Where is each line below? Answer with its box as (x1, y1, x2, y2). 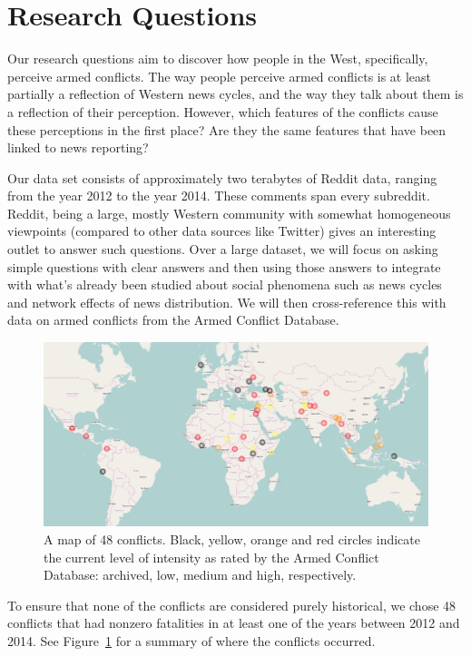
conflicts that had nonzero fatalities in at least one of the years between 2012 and (7, 613, 460, 632)
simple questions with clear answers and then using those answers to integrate (7, 257, 441, 276)
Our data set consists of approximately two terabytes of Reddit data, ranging (7, 168, 437, 187)
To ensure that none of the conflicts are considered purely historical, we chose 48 (7, 595, 456, 614)
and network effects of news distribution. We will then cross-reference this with (7, 292, 446, 311)
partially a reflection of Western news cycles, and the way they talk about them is (7, 84, 464, 103)
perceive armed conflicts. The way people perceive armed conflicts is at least (7, 66, 432, 85)
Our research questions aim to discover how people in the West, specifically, (7, 49, 428, 68)
